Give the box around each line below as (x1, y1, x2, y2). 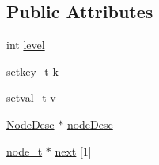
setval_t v (6, 89, 56, 106)
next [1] (55, 142, 92, 159)
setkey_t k (6, 62, 59, 79)
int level (6, 36, 45, 53)
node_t (6, 142, 43, 159)
